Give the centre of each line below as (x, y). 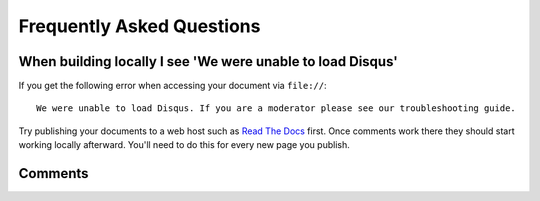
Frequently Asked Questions (139, 26)
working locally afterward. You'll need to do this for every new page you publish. (184, 145)
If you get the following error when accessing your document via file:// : (172, 86)
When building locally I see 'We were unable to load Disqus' (208, 61)
